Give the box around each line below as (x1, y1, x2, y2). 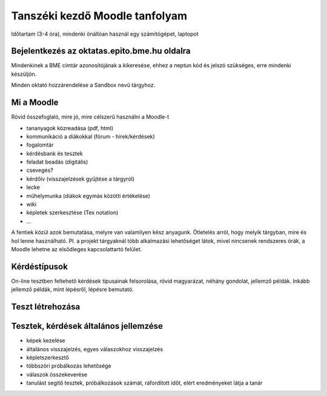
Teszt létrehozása (11, 302, 81, 312)
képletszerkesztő (26, 354, 70, 361)
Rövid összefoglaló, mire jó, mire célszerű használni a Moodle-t (11, 113, 170, 120)
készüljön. (11, 70, 37, 78)
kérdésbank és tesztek (26, 150, 83, 157)
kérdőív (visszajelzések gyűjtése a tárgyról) (26, 175, 135, 182)
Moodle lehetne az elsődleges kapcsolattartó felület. (11, 246, 142, 252)
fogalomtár (26, 141, 54, 148)
